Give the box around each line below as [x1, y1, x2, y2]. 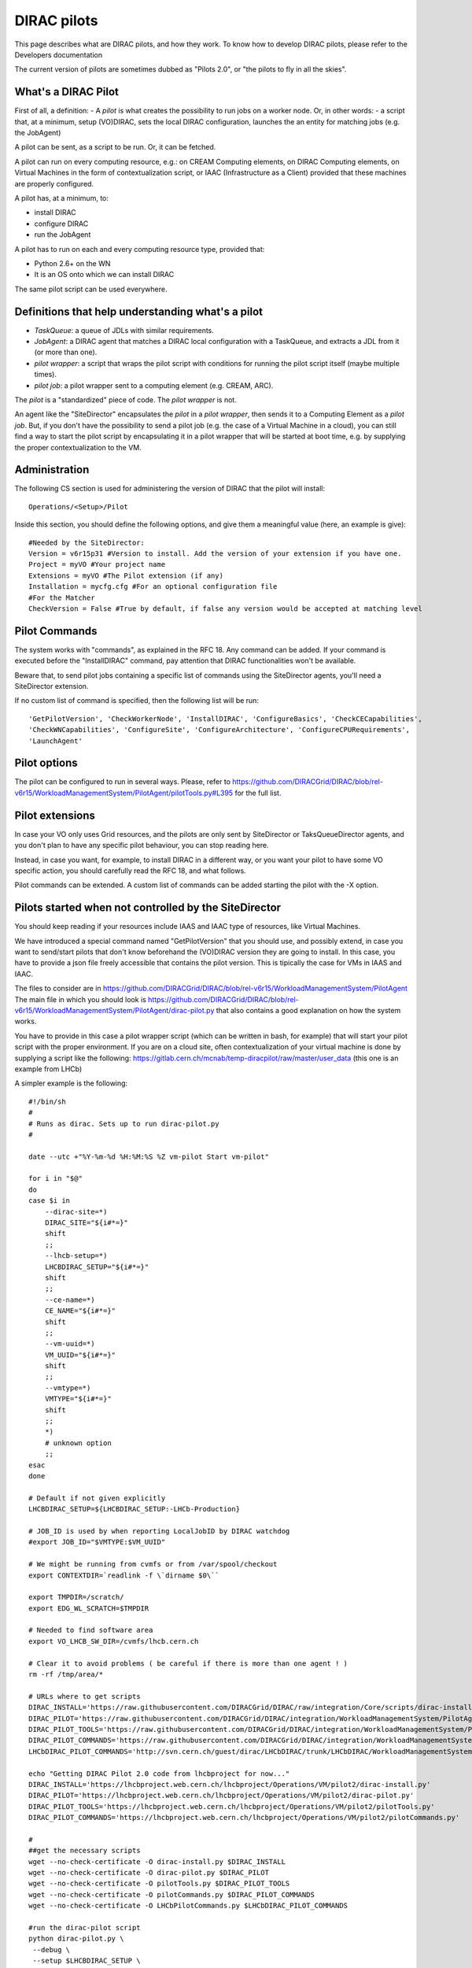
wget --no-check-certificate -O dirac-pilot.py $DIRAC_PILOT [28, 1868, 269, 1877]
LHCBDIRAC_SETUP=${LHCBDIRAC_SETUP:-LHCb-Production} [28, 1504, 240, 1514]
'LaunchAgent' [28, 736, 83, 745]
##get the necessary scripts [28, 1846, 141, 1855]
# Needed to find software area [28, 1626, 153, 1635]
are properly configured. [14, 179, 94, 188]
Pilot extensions [14, 808, 96, 822]
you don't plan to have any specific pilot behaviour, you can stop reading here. [14, 841, 269, 850]
